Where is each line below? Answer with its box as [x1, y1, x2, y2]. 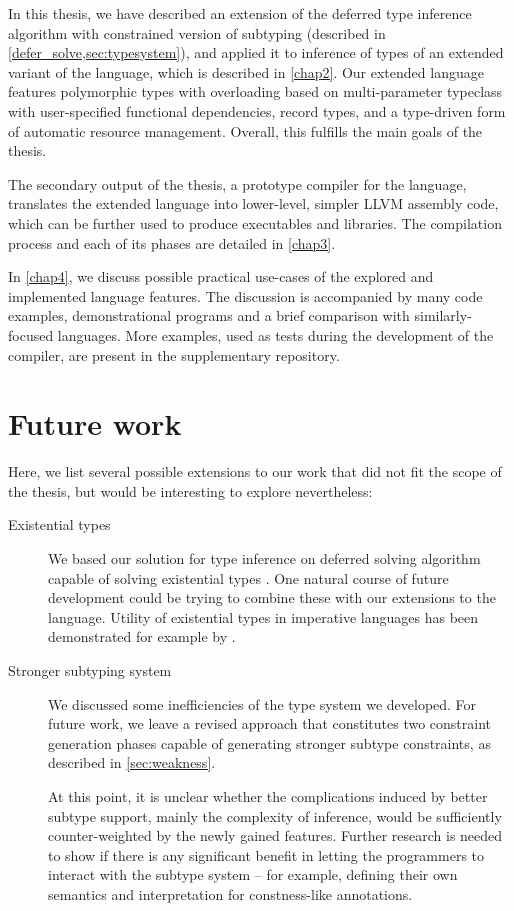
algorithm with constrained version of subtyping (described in [8, 22, 386, 43]
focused [8, 324, 54, 345]
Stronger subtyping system [8, 659, 172, 680]
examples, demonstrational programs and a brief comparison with [8, 305, 410, 326]
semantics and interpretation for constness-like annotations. [48, 883, 413, 904]
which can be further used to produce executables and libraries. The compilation [8, 212, 502, 233]
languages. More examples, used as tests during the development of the [57, 324, 494, 345]
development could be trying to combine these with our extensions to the [48, 587, 496, 608]
